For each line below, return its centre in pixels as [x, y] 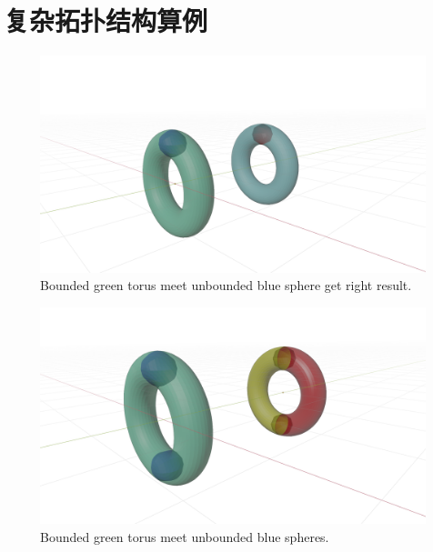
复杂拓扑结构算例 [106, 20]
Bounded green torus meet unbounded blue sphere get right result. [226, 285]
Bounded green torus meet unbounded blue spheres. [185, 536]
